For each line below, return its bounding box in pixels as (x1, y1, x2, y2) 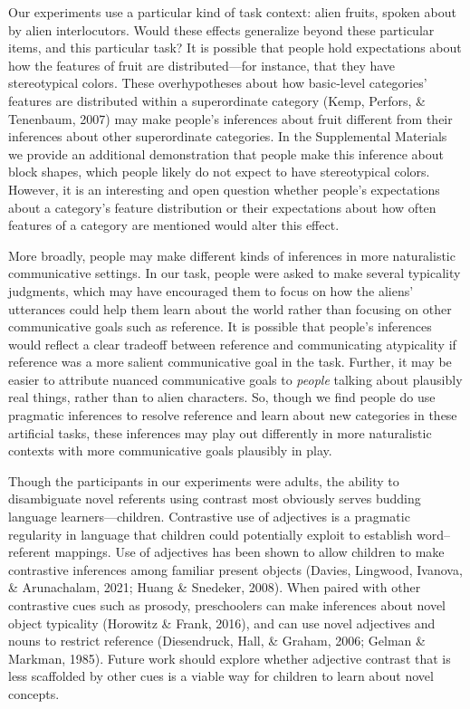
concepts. (8, 684, 60, 703)
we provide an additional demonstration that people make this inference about (8, 144, 444, 163)
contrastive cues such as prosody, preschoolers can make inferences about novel (8, 596, 446, 614)
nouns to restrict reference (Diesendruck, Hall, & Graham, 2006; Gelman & (8, 631, 426, 650)
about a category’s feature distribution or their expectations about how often (8, 197, 436, 216)
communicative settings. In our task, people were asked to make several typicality (8, 263, 461, 283)
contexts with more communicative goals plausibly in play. (8, 441, 332, 460)
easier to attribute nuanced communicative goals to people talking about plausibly (8, 369, 463, 388)
